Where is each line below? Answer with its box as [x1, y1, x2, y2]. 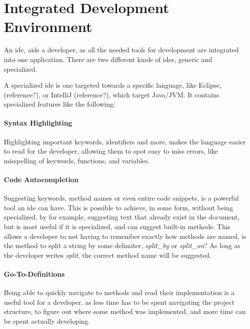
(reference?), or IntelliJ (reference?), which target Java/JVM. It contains [4, 89, 220, 99]
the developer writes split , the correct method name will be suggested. [4, 250, 212, 260]
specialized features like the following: [4, 99, 116, 109]
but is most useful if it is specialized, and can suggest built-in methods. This [4, 221, 231, 232]
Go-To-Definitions [4, 269, 65, 279]
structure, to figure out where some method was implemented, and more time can [4, 306, 246, 316]
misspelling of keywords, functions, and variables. [4, 155, 150, 165]
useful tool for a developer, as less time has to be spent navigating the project [4, 297, 235, 307]
